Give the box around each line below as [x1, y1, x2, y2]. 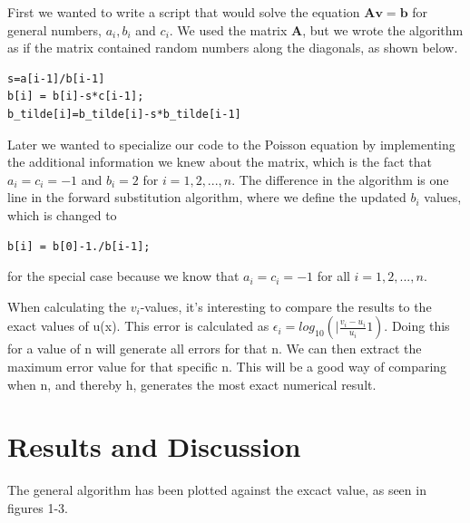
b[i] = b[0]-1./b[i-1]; [7, 239, 151, 253]
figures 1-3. [7, 498, 69, 517]
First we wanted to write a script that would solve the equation [7, 3, 360, 21]
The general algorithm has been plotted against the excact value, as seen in [7, 480, 426, 499]
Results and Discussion [7, 428, 301, 465]
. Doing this [384, 316, 450, 335]
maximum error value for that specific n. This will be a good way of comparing [7, 356, 447, 375]
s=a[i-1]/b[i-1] [7, 72, 105, 85]
